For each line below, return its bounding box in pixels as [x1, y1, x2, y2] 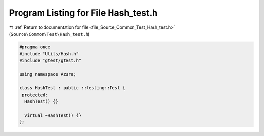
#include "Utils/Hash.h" [19, 51, 79, 57]
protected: [22, 92, 48, 97]
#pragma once [19, 44, 51, 50]
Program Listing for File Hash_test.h [9, 7, 158, 18]
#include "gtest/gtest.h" [19, 58, 82, 63]
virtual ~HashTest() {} [24, 112, 82, 118]
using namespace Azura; [19, 71, 77, 77]
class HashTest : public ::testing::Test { [19, 85, 126, 91]
